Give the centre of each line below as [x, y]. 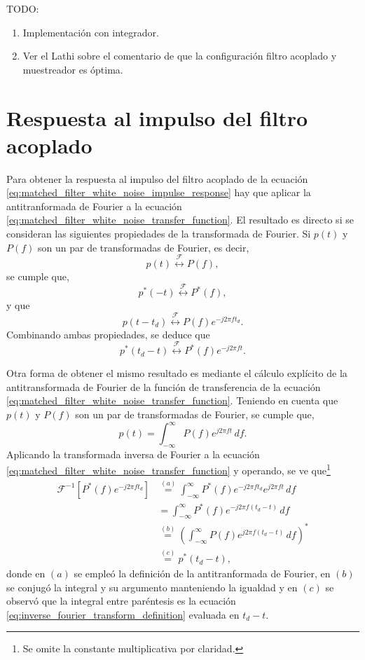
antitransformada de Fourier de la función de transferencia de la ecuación [164, 386]
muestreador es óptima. [73, 69]
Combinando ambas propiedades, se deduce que [108, 334]
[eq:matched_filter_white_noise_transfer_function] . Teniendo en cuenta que [172, 400]
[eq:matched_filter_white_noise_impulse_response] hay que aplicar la [159, 192]
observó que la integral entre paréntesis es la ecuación [121, 601]
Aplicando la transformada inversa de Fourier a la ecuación [133, 454]
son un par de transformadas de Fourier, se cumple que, [195, 414]
